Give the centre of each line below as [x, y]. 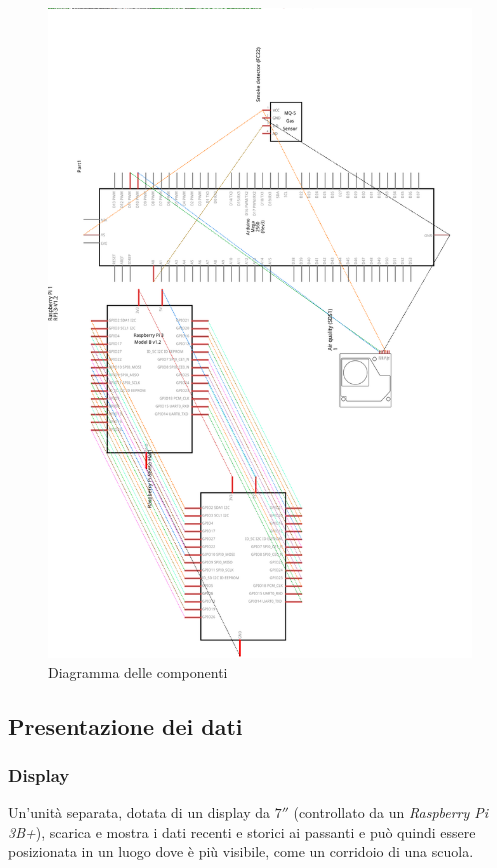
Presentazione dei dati [125, 725]
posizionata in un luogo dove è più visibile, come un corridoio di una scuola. [241, 851]
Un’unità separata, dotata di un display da [139, 812]
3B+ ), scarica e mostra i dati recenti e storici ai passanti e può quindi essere [242, 831]
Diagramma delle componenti [138, 671]
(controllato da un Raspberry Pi [391, 812]
